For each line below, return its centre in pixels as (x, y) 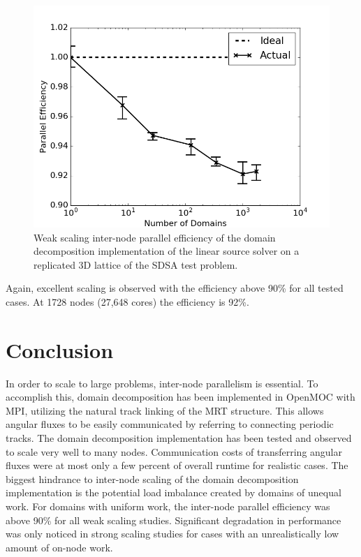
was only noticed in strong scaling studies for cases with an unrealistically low (172, 534)
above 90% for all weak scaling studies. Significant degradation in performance (174, 520)
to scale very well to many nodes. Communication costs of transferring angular (174, 451)
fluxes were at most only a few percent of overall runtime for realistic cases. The (177, 465)
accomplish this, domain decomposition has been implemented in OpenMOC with (180, 397)
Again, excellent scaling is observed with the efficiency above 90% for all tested (175, 288)
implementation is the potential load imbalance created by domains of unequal (174, 492)
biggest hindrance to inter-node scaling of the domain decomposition (152, 478)
